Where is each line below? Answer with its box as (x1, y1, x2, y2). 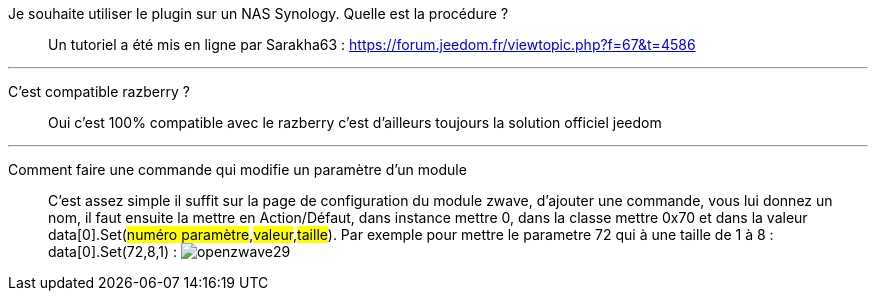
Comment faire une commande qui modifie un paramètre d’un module (8, 161, 467, 178)
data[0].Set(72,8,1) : (48, 243, 177, 260)
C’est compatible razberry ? (8, 83, 190, 100)
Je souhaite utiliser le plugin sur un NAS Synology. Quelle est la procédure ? (8, 5, 509, 22)
